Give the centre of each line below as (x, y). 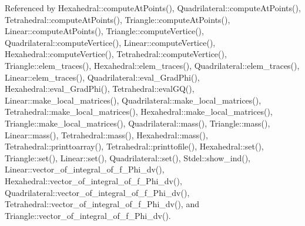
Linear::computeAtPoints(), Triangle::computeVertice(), (104, 31)
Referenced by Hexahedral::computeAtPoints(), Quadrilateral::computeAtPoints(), (153, 8)
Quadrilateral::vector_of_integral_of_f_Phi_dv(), (97, 192)
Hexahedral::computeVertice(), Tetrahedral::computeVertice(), (116, 54)
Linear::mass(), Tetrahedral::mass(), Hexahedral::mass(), (106, 134)
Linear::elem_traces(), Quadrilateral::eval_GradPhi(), (102, 77)
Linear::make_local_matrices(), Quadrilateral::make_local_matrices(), (133, 100)
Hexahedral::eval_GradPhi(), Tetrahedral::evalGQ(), (100, 89)
